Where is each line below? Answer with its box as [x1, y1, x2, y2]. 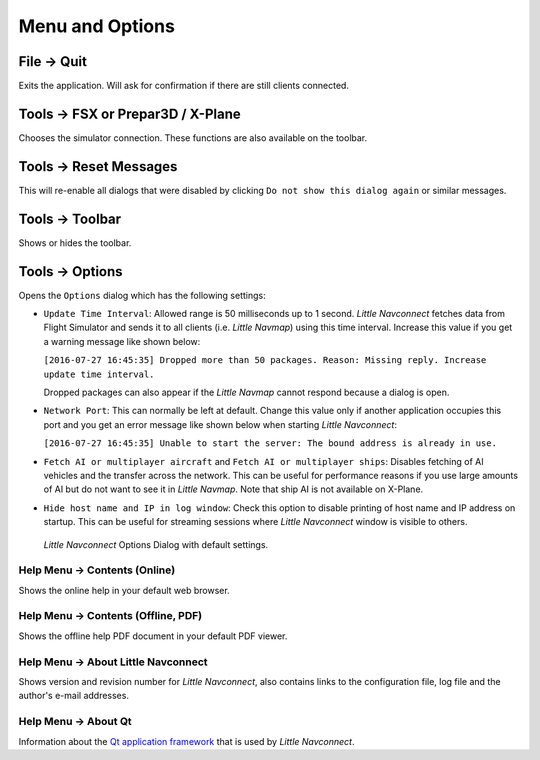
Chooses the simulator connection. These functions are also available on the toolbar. [18, 131, 368, 144]
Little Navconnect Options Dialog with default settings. [43, 538, 269, 550]
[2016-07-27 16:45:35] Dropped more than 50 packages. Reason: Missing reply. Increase [43, 355, 487, 366]
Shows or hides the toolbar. [18, 236, 132, 249]
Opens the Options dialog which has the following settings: [18, 289, 266, 301]
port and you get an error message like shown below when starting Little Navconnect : [43, 418, 397, 430]
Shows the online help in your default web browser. [18, 584, 230, 596]
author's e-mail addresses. [18, 690, 130, 702]
